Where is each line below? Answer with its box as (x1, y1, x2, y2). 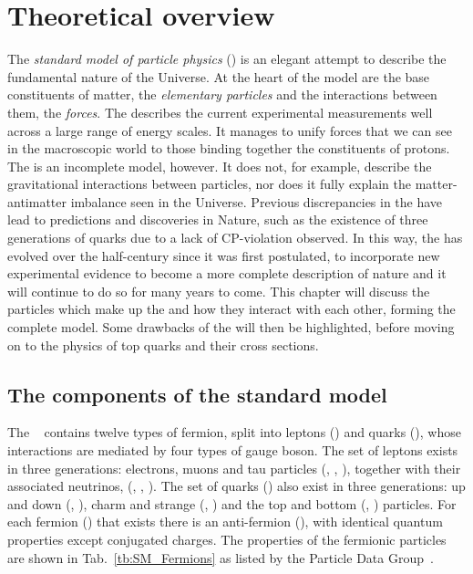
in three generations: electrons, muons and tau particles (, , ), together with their (7, 458, 461, 477)
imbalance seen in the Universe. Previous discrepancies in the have (70, 192, 443, 211)
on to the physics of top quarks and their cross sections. (7, 335, 319, 354)
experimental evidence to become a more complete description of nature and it (7, 264, 447, 283)
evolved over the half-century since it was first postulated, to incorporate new (7, 245, 440, 265)
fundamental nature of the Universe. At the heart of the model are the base (7, 67, 430, 86)
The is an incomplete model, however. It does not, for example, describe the (7, 156, 432, 175)
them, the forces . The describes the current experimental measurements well (7, 102, 433, 121)
